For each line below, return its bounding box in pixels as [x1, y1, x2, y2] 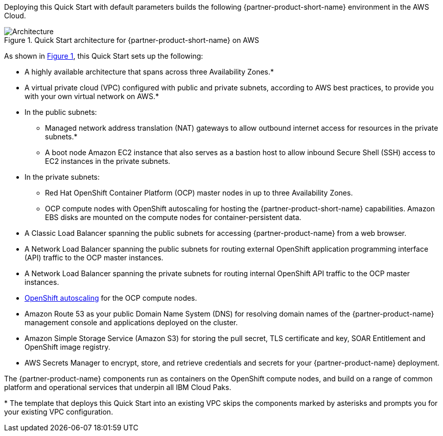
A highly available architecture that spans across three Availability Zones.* [25, 67, 274, 76]
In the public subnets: [25, 108, 97, 116]
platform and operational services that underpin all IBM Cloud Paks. [4, 383, 231, 392]
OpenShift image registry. [25, 343, 110, 351]
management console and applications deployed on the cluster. [25, 318, 238, 327]
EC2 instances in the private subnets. [45, 157, 171, 165]
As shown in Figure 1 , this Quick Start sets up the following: [4, 52, 203, 60]
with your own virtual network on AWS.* [25, 92, 159, 101]
